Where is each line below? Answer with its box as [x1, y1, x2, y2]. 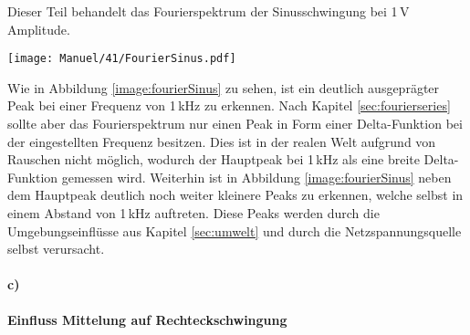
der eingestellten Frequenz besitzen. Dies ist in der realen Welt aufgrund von [7, 131, 436, 151]
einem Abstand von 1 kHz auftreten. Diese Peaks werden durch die [7, 204, 380, 222]
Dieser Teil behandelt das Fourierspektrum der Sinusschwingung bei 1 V [7, 2, 410, 20]
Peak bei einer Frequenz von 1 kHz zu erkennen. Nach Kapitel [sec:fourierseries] [7, 96, 451, 115]
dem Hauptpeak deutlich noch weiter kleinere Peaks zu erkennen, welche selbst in [7, 185, 464, 204]
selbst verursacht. [7, 239, 105, 258]
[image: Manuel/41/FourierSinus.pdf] [7, 52, 236, 66]
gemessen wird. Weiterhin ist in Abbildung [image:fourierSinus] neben [61, 167, 452, 186]
